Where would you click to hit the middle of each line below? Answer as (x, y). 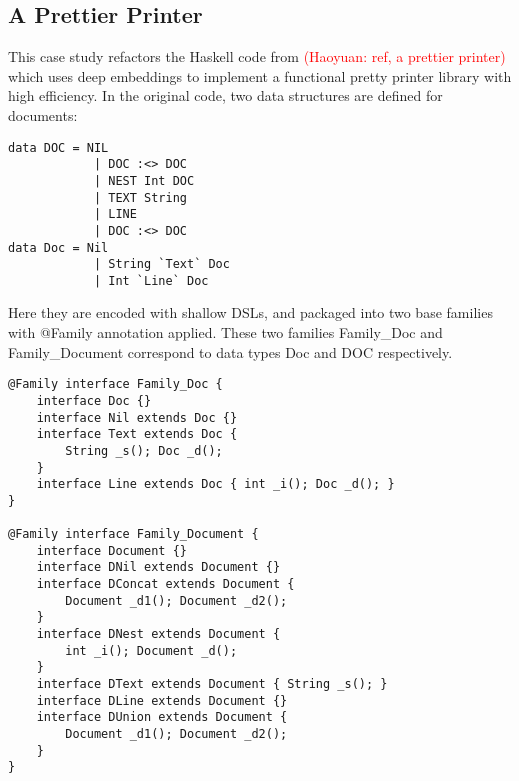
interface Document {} (111, 550)
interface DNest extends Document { (158, 634)
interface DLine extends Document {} (162, 700)
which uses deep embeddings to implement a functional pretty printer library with (260, 75)
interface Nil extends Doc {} (137, 417)
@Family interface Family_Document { (133, 534)
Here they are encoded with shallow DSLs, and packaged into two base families (250, 312)
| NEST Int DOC (144, 180)
